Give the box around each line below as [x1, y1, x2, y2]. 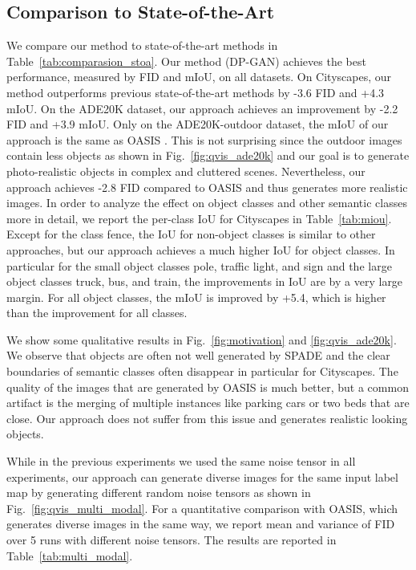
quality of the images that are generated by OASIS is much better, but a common [6, 378, 409, 395]
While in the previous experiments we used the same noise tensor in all [6, 453, 356, 470]
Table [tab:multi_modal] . [6, 547, 133, 564]
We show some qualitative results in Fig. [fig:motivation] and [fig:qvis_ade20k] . [6, 331, 397, 348]
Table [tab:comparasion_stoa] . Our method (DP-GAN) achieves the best [6, 52, 366, 69]
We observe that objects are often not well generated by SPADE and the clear [6, 347, 390, 364]
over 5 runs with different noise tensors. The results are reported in [6, 531, 337, 548]
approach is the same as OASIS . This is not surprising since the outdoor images [6, 131, 402, 148]
